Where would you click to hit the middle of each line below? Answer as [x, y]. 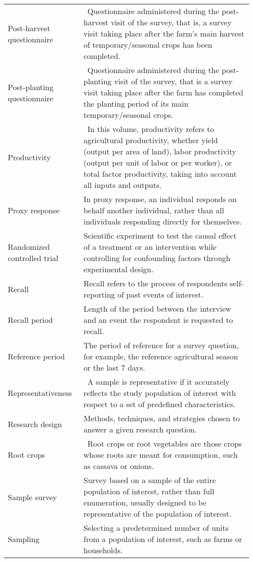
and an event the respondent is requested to [158, 320]
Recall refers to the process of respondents [155, 283]
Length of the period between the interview [157, 309]
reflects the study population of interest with [160, 393]
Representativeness [40, 393]
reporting [99, 294]
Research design [35, 424]
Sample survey [33, 497]
